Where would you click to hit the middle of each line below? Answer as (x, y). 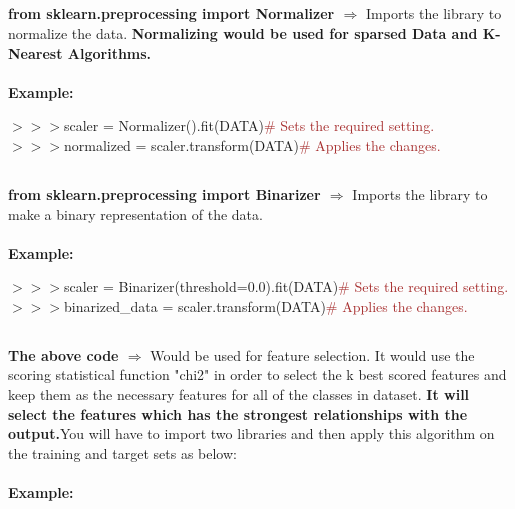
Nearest (35, 52)
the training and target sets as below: (122, 452)
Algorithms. (109, 52)
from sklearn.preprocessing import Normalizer (171, 13)
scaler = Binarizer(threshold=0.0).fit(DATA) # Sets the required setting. (286, 286)
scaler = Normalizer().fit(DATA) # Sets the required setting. (249, 125)
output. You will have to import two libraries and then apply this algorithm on (251, 433)
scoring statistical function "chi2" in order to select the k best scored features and (257, 374)
